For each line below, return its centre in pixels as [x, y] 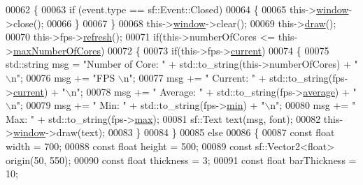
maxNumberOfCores [57, 50]
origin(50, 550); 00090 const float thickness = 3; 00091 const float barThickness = [181, 160]
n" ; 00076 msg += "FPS [63, 77]
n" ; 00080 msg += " [313, 105]
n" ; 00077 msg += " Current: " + [195, 77]
